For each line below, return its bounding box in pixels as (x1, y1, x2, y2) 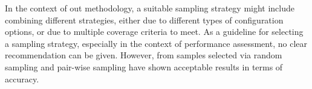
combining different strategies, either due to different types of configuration (5, 13, 284, 26)
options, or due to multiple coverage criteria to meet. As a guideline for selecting (5, 25, 304, 38)
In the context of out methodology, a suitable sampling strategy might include (5, 2, 295, 14)
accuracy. (5, 72, 39, 85)
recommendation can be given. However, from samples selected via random (5, 49, 282, 61)
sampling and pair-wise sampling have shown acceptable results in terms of (5, 60, 283, 73)
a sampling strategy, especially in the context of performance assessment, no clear (5, 37, 307, 49)
